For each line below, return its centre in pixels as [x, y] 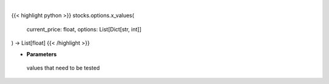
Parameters [42, 54]
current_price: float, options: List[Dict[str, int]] [84, 29]
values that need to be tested [63, 68]
